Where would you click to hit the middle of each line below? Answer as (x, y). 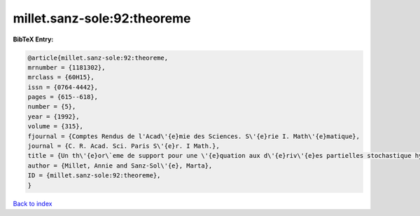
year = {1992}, (54, 116)
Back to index (33, 203)
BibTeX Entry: (33, 39)
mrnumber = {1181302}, (66, 67)
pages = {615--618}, (63, 97)
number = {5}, (52, 107)
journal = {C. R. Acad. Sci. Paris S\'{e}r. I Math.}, (124, 146)
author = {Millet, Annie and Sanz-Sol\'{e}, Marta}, (120, 166)
